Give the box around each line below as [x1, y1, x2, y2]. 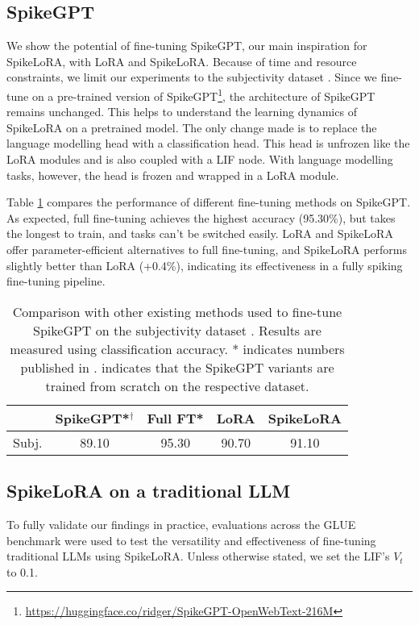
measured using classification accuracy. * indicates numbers [10, 339, 345, 358]
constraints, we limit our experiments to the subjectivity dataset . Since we [6, 69, 377, 85]
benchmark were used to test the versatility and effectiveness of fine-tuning [6, 531, 376, 548]
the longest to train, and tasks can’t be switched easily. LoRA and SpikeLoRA [6, 225, 393, 242]
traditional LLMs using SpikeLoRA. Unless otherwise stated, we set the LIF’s [6, 548, 390, 565]
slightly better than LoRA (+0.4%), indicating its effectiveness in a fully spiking [6, 256, 403, 273]
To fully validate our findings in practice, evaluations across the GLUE [6, 515, 356, 532]
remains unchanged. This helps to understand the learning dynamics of [6, 103, 357, 120]
